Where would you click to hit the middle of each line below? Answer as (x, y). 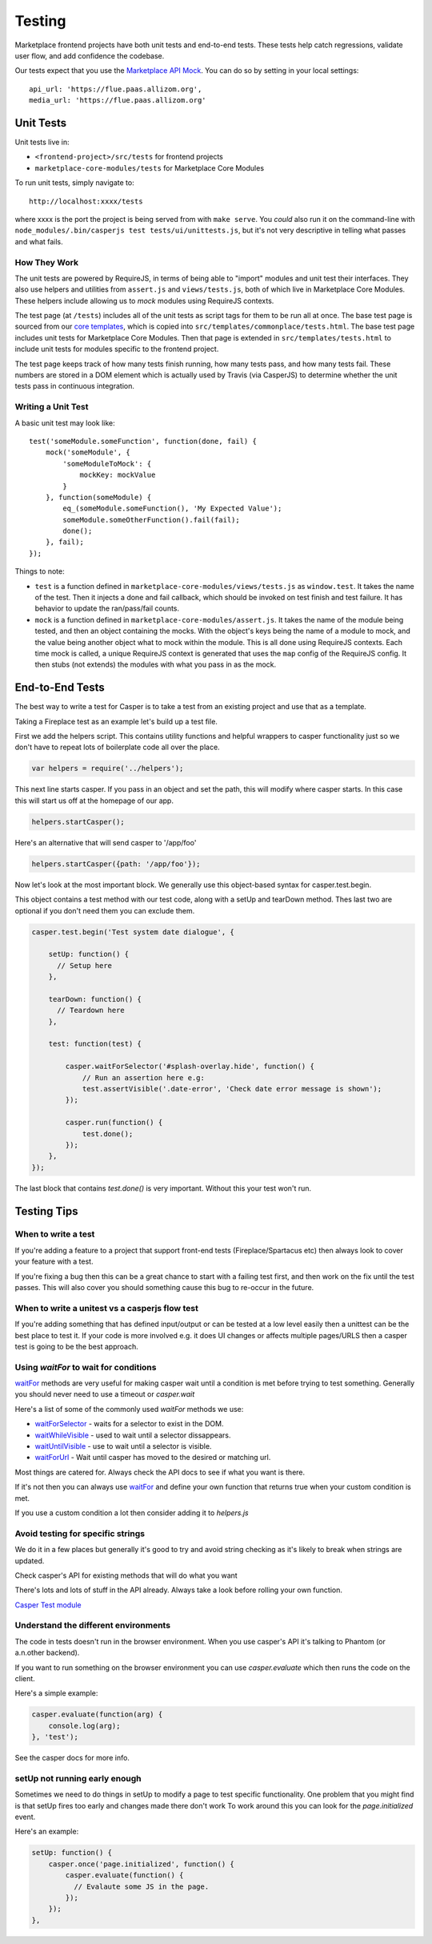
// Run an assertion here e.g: (144, 1077)
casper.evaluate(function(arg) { (97, 1714)
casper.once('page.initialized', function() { (142, 1864)
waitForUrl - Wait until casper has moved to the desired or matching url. (153, 1458)
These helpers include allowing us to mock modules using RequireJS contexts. (144, 300)
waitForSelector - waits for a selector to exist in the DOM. (129, 1424)
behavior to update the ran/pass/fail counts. (107, 608)
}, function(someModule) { (98, 497)
